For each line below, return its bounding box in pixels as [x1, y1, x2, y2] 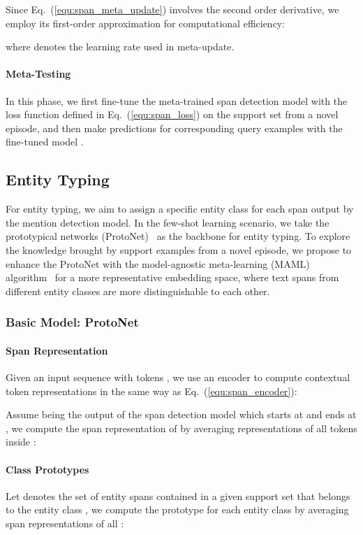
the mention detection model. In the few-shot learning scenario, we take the [6, 215, 329, 229]
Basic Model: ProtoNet [6, 313, 139, 331]
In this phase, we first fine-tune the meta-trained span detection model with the [6, 93, 348, 108]
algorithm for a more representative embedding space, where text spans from [6, 270, 339, 285]
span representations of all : [6, 515, 124, 530]
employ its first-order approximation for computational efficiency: [6, 15, 286, 30]
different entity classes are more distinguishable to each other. [6, 283, 270, 298]
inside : [6, 434, 36, 449]
